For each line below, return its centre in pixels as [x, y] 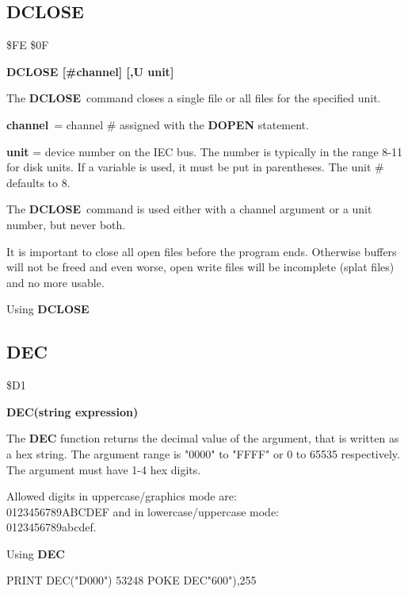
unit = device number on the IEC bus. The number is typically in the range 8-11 [205, 151]
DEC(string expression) [72, 411]
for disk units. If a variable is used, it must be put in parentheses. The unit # [195, 167]
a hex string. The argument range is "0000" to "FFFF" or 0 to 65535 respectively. [203, 453]
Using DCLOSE [48, 309]
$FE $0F [28, 45]
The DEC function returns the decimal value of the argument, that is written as [203, 438]
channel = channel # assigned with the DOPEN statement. [158, 124]
